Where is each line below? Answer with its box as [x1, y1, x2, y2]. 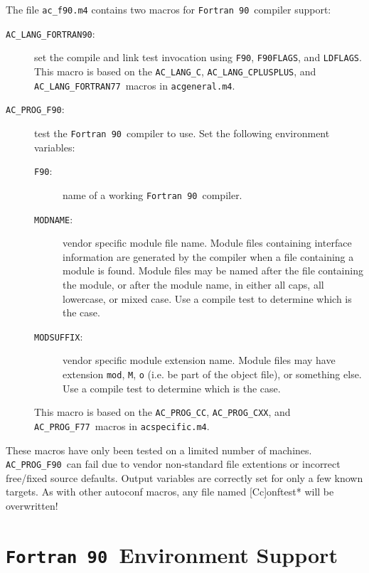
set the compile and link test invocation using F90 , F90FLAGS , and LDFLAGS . [34, 50, 362, 65]
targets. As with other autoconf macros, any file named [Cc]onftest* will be [6, 484, 334, 499]
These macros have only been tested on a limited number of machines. [6, 442, 312, 457]
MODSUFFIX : [34, 328, 83, 343]
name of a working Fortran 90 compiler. [63, 187, 242, 202]
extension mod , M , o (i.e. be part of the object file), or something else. [63, 366, 362, 381]
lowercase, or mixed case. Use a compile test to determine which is [63, 291, 352, 306]
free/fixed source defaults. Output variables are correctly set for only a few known [6, 470, 363, 485]
